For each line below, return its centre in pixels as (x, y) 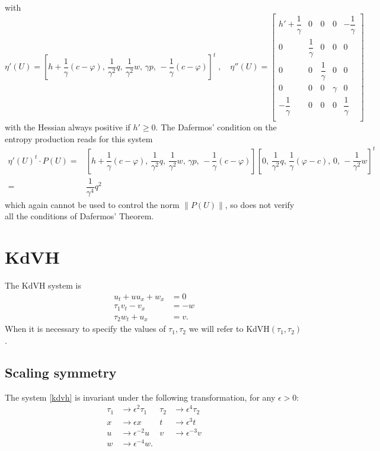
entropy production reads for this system (79, 138)
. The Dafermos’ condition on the (216, 127)
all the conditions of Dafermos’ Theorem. (79, 216)
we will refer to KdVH (229, 329)
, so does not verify (260, 204)
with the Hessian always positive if (68, 127)
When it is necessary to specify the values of (85, 329)
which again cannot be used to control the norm (92, 204)
